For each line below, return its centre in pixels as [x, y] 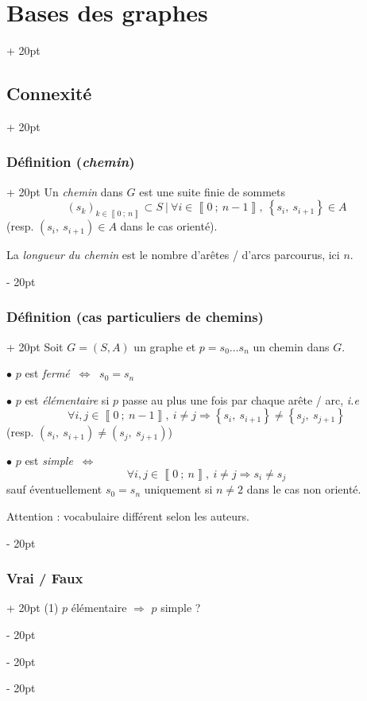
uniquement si [178, 489]
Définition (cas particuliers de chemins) [135, 317]
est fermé [47, 373]
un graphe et [165, 346]
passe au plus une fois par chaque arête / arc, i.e [240, 399]
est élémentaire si [67, 399]
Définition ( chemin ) [71, 162]
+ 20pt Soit [35, 346]
